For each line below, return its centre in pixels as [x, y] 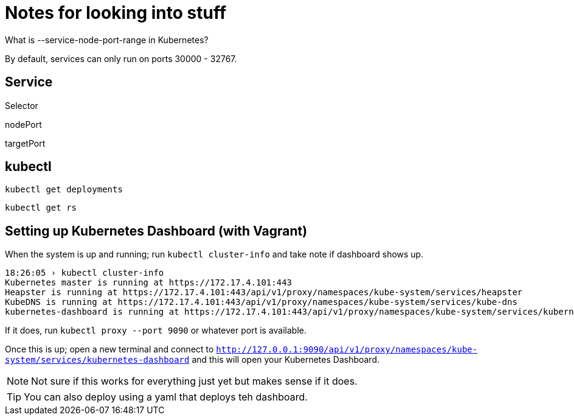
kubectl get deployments [64, 190]
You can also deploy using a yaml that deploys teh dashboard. [166, 397]
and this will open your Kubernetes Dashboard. [286, 360]
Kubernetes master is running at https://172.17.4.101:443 [149, 283]
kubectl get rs [41, 208]
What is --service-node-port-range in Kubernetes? [107, 40]
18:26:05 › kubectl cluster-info [85, 273]
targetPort [25, 143]
